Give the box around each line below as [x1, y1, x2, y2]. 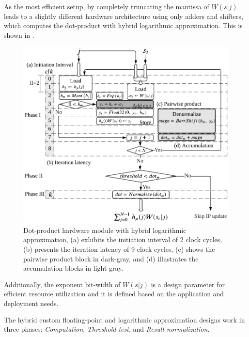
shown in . [4, 30, 34, 40]
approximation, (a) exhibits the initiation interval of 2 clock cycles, [23, 234, 222, 245]
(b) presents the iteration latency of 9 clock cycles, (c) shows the [23, 244, 215, 254]
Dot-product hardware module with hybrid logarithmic [23, 225, 187, 235]
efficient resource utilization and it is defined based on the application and [4, 289, 224, 299]
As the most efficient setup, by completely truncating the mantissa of [4, 1, 209, 11]
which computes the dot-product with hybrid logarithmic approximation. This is [4, 20, 243, 31]
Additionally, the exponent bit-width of [4, 279, 121, 289]
